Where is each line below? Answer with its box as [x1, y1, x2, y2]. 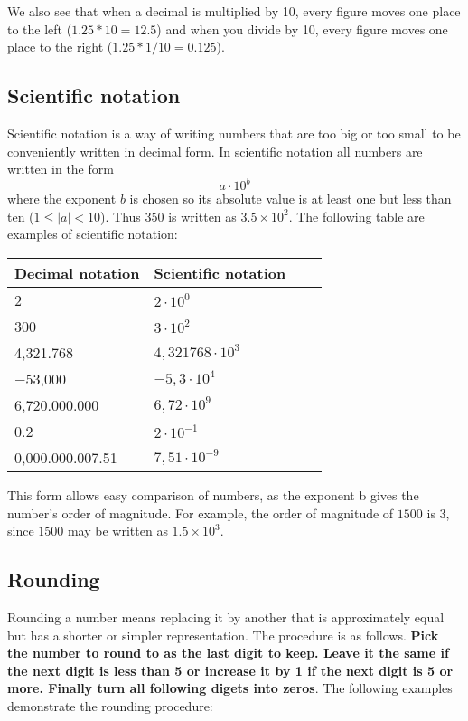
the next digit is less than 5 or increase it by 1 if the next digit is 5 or [7, 660, 454, 679]
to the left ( [7, 19, 72, 38]
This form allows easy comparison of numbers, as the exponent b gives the [7, 486, 419, 505]
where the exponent [7, 189, 117, 208]
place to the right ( [7, 37, 113, 56]
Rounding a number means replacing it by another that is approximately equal [7, 608, 445, 627]
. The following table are [288, 206, 425, 225]
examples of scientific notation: [7, 224, 178, 243]
